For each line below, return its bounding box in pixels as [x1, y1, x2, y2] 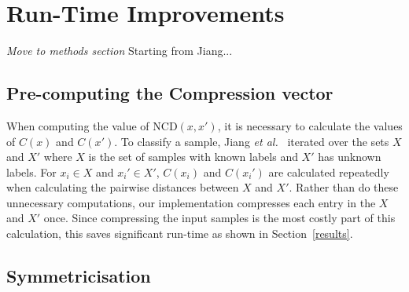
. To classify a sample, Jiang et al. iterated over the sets [114, 133, 389, 149]
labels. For [6, 163, 57, 180]
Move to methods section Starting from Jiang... [6, 42, 233, 59]
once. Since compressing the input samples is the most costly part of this [43, 210, 396, 226]
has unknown [318, 148, 381, 165]
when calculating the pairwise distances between [6, 179, 239, 195]
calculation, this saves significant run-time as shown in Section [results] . [6, 225, 353, 242]
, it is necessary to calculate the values [217, 117, 403, 133]
